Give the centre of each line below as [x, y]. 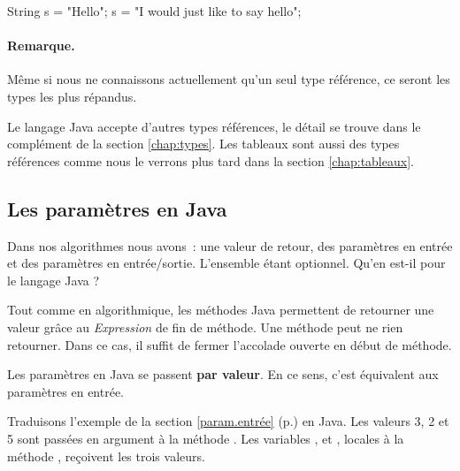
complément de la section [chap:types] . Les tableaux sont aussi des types [203, 144]
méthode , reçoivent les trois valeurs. [106, 456]
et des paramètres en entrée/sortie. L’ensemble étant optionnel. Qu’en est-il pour [226, 263]
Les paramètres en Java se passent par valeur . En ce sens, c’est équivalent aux [223, 374]
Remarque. [41, 46]
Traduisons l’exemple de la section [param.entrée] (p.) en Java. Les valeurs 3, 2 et [228, 421]
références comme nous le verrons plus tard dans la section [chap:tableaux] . [211, 160]
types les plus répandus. [72, 96]
